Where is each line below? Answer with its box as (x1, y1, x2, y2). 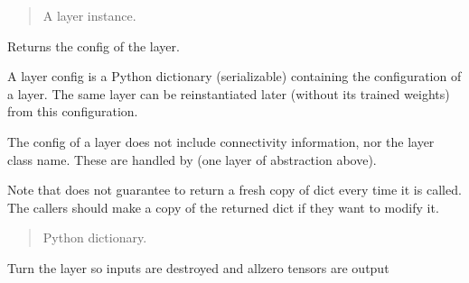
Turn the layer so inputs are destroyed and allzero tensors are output (7, 258, 389, 277)
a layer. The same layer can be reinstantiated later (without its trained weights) (7, 84, 450, 103)
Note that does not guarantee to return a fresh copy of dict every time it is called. (7, 180, 462, 199)
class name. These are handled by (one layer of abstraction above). (7, 150, 377, 169)
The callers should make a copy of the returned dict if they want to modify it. (7, 197, 439, 216)
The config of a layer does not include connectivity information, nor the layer (7, 132, 435, 151)
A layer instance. (42, 6, 136, 24)
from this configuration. (7, 102, 138, 121)
